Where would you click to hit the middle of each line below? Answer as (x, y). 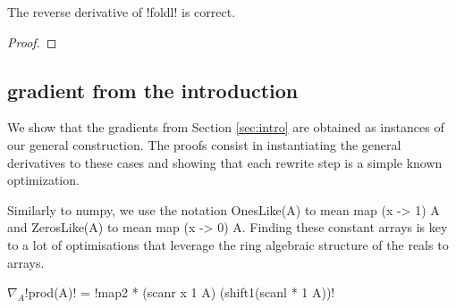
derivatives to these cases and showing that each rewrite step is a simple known (225, 162)
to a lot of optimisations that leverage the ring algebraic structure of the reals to (228, 244)
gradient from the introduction (153, 90)
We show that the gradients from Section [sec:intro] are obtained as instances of (226, 127)
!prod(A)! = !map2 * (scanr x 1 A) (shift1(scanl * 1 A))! (180, 292)
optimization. (43, 180)
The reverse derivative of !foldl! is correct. (122, 12)
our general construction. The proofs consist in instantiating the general (204, 144)
